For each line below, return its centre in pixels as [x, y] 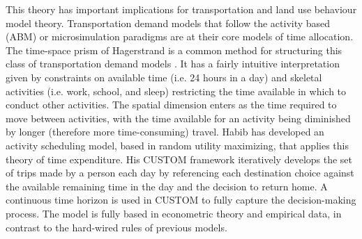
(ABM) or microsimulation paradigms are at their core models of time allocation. [180, 36]
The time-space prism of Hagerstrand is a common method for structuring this [174, 50]
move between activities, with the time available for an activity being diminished [178, 118]
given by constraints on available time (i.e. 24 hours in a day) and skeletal [164, 77]
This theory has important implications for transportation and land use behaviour [181, 9]
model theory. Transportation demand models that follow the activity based [168, 23]
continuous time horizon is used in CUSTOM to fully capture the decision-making [181, 200]
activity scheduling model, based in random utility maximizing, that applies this [177, 145]
